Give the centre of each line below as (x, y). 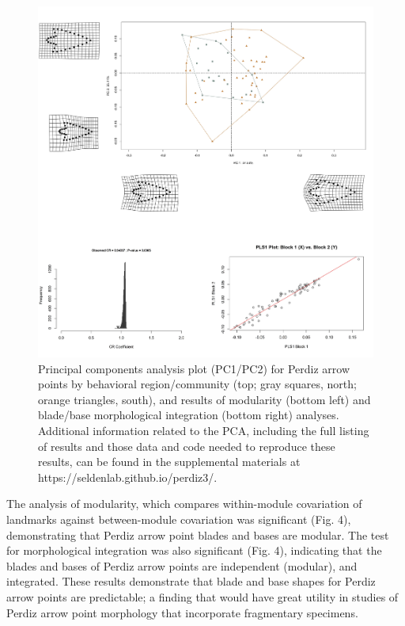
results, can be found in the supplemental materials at (169, 462)
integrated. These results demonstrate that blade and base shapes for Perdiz (191, 581)
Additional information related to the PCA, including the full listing (204, 431)
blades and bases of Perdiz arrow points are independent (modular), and (182, 565)
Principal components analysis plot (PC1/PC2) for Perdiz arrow (194, 368)
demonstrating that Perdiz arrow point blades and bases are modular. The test (198, 534)
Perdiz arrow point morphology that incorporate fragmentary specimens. (182, 612)
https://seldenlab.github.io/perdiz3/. (128, 477)
